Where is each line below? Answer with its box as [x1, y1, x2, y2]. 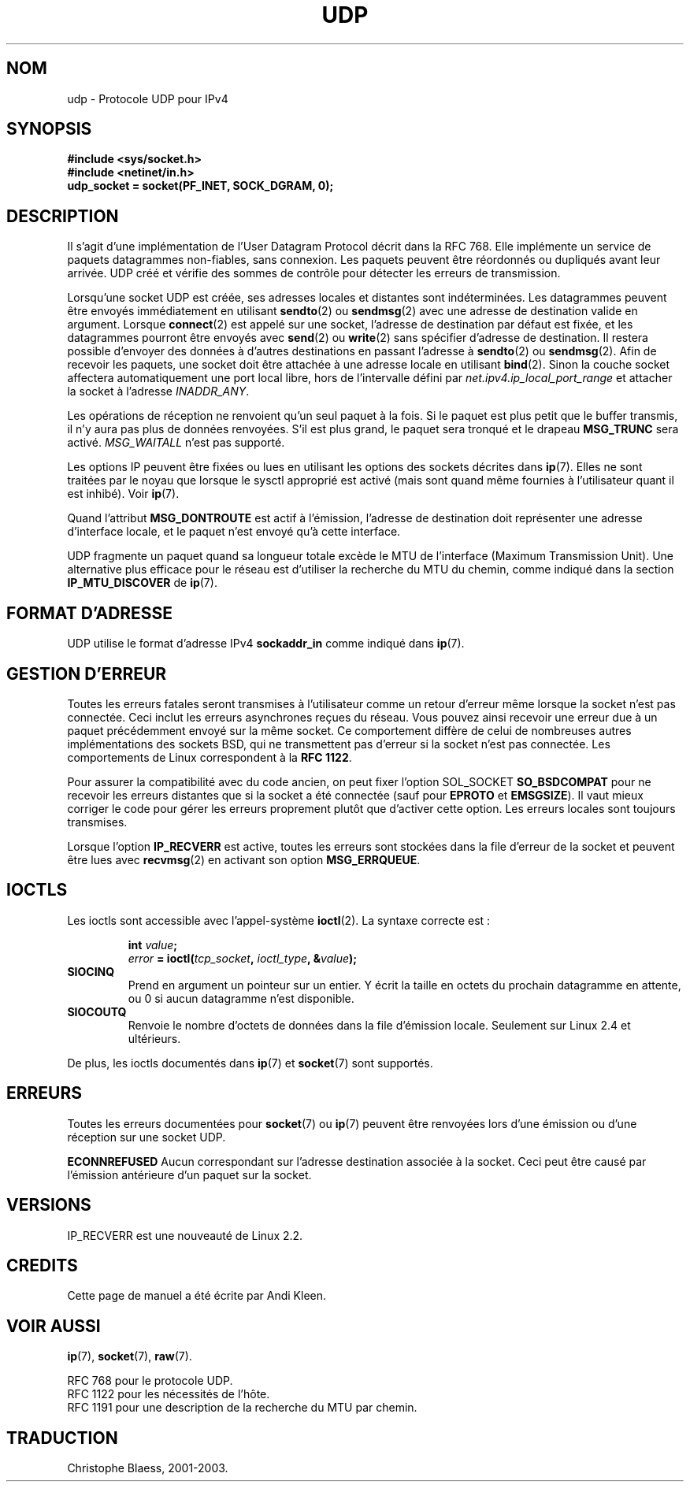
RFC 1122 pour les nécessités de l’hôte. [67, 1387, 270, 1401]
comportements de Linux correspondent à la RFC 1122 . [67, 750, 352, 764]
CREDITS [6, 1255, 78, 1275]
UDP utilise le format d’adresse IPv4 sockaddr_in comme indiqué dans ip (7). [67, 636, 465, 651]
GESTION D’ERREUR [6, 663, 167, 684]
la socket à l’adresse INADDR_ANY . [67, 384, 250, 399]
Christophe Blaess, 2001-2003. [67, 1461, 228, 1475]
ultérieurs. [128, 1031, 181, 1045]
